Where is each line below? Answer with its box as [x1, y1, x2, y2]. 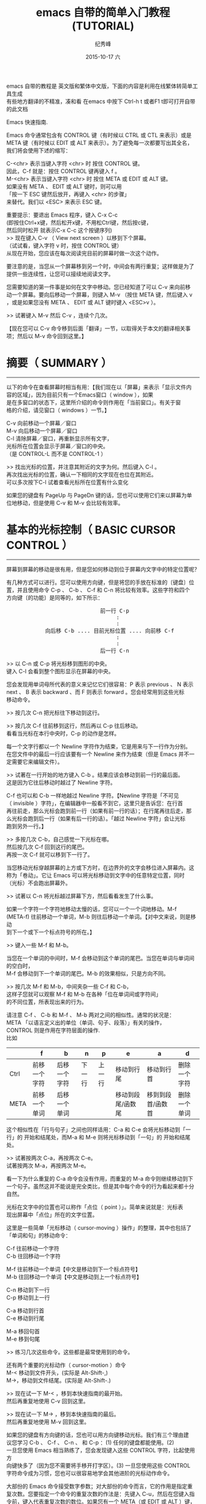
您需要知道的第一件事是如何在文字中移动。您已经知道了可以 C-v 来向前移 [6, 283, 191, 290]
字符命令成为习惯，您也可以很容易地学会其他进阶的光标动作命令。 [6, 1469, 173, 1476]
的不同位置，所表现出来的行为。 [6, 998, 87, 1005]
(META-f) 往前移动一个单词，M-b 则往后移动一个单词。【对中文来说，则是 [6, 912, 191, 920]
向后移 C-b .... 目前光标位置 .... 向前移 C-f [45, 627, 175, 634]
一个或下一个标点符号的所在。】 [17, 928, 95, 936]
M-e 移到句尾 [6, 1335, 40, 1343]
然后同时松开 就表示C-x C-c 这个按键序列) [6, 226, 112, 234]
